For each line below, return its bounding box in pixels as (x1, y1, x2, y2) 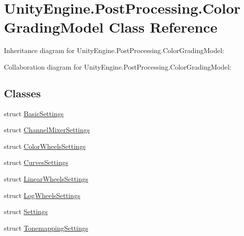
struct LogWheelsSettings (4, 190, 81, 200)
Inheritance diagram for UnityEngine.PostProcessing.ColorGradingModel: (4, 45, 224, 55)
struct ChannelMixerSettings (4, 125, 90, 135)
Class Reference (108, 17, 218, 37)
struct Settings (4, 206, 48, 217)
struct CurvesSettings (4, 157, 68, 167)
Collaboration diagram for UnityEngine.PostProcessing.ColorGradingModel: (4, 61, 231, 72)
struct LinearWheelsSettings (4, 174, 88, 184)
